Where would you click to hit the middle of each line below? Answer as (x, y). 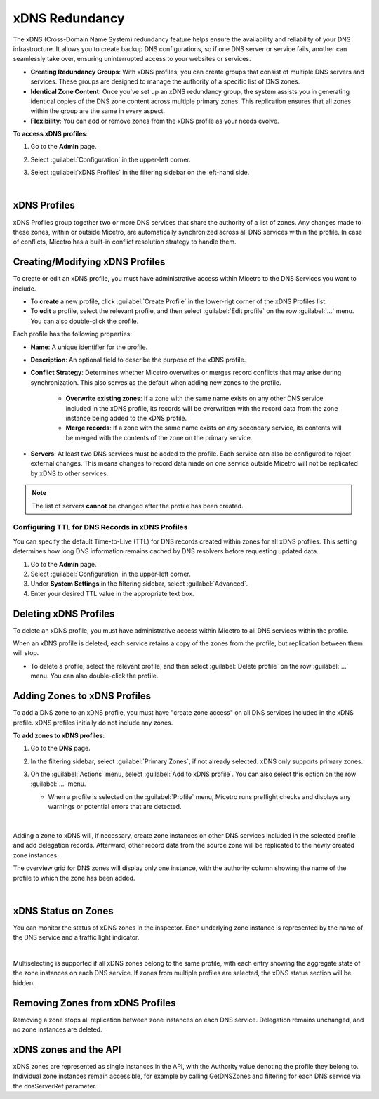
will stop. (26, 653)
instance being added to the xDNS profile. (126, 418)
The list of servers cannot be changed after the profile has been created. (138, 506)
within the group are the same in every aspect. (98, 111)
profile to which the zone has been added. (74, 878)
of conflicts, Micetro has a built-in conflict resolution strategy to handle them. (125, 242)
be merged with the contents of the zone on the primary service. (159, 437)
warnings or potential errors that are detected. (115, 807)
